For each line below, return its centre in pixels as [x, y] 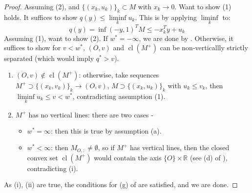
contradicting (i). [52, 168]
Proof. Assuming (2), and [42, 6]
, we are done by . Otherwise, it [186, 38]
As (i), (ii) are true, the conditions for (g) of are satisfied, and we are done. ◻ [121, 184]
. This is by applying [166, 17]
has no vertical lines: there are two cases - [91, 114]
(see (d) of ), [209, 157]
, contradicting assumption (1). [119, 96]
